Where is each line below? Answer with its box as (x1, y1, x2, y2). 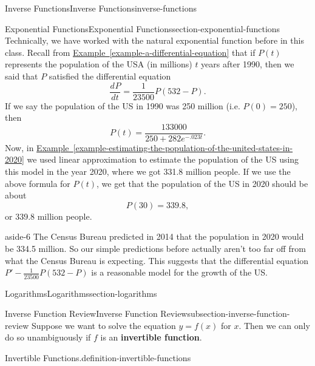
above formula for (5, 177, 70, 189)
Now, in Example (5, 141, 69, 154)
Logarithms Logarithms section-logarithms (5, 286, 157, 299)
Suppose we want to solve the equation (31, 319, 176, 331)
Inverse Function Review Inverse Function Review (5, 307, 188, 320)
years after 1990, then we (201, 58, 294, 70)
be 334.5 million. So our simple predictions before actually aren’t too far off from (5, 242, 306, 255)
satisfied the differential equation (49, 69, 171, 82)
